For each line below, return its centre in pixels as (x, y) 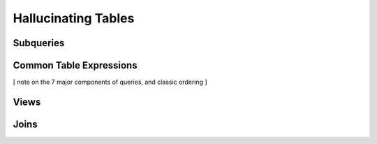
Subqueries (39, 43)
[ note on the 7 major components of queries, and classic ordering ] (110, 82)
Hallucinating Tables (74, 18)
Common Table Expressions (75, 65)
